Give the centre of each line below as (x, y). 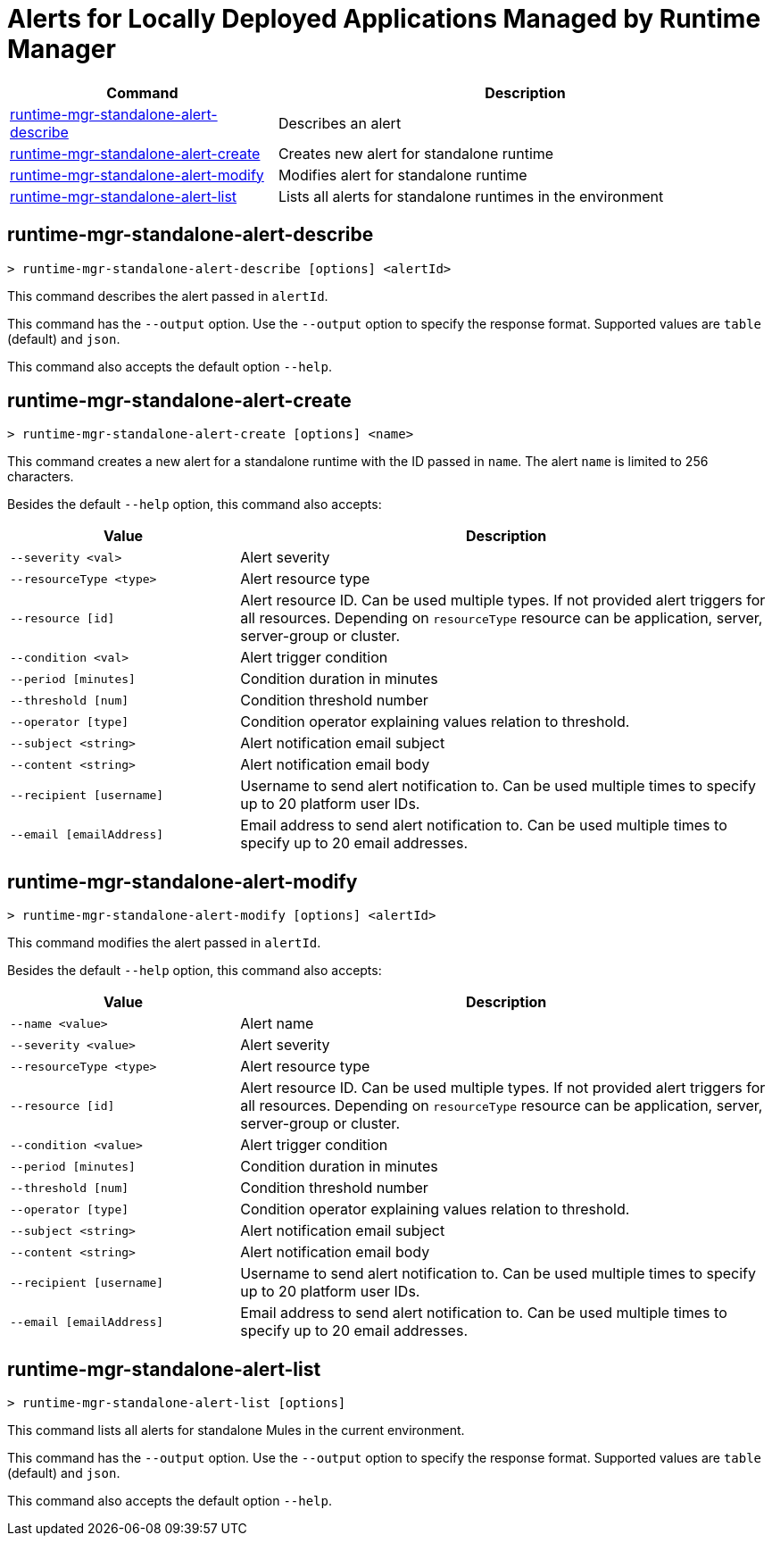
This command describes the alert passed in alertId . (168, 296)
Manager (62, 49)
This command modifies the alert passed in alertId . (164, 943)
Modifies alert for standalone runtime (403, 175)
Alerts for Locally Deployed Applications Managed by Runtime (384, 19)
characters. (41, 477)
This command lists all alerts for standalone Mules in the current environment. (236, 1430)
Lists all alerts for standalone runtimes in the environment (471, 196)
